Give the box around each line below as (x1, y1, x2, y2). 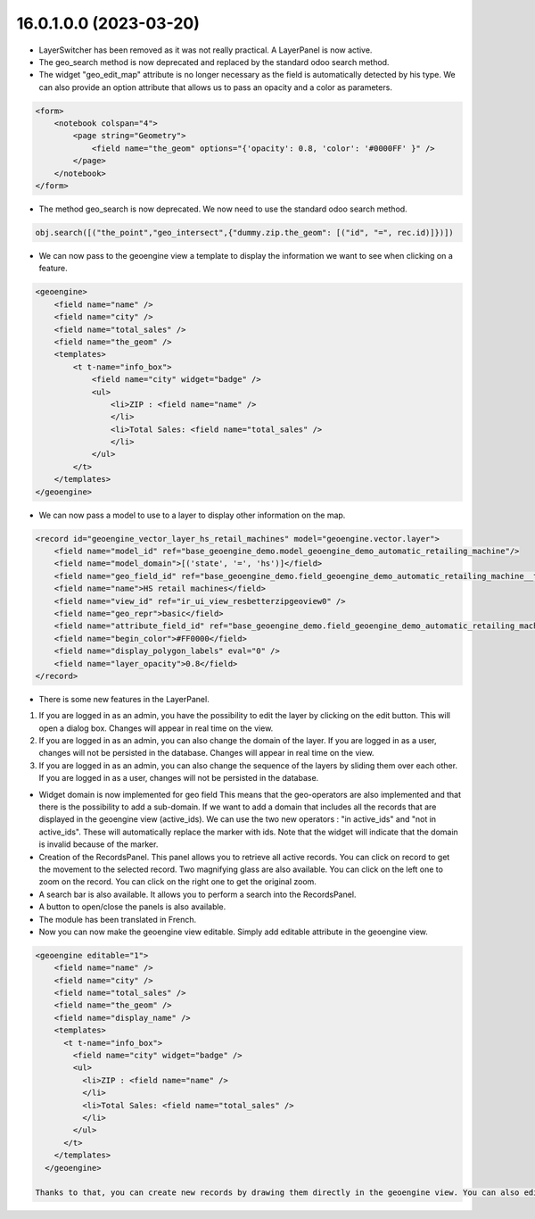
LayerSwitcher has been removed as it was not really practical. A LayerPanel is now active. (38, 45, 373, 55)
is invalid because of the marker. (38, 839, 159, 850)
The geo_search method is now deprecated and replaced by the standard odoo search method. (38, 56, 390, 67)
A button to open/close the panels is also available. (38, 901, 226, 912)
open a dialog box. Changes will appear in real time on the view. (38, 723, 274, 734)
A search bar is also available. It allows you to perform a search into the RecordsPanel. (38, 889, 357, 900)
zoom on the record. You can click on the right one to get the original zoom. (38, 876, 317, 887)
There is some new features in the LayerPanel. (38, 693, 210, 704)
